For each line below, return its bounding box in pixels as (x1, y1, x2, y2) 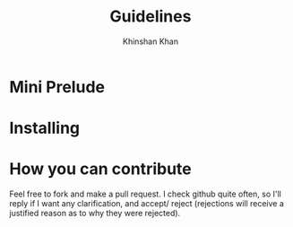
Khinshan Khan (122, 36, 179, 47)
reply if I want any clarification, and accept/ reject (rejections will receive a (9, 198, 285, 209)
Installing (9, 118, 81, 138)
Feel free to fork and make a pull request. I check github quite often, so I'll (9, 188, 282, 199)
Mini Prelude (9, 76, 106, 97)
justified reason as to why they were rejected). (9, 208, 181, 219)
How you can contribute (9, 159, 192, 179)
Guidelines (109, 6, 192, 27)
